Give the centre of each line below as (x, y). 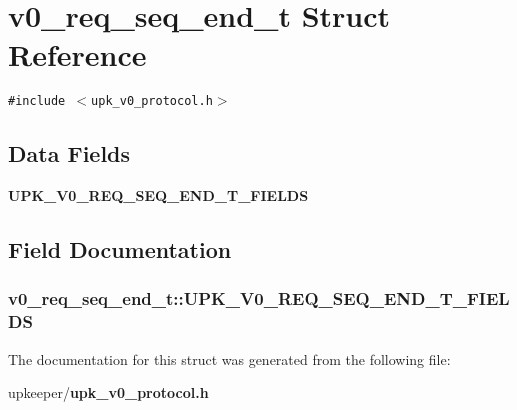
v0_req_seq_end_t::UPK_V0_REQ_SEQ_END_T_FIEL (259, 298)
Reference (77, 54)
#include (37, 101)
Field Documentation (120, 249)
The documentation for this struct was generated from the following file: (229, 358)
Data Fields (69, 153)
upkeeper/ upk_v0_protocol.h (108, 392)
